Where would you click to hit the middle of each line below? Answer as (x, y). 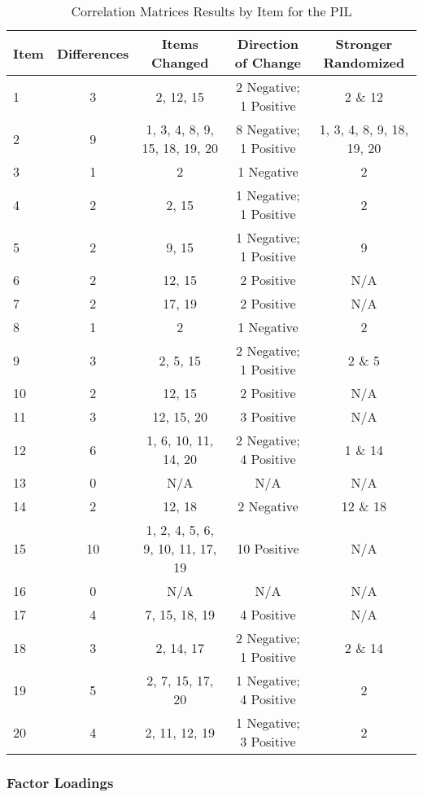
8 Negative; (268, 129)
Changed (180, 62)
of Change (268, 62)
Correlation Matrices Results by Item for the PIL (211, 11)
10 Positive (268, 548)
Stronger (364, 44)
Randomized (364, 62)
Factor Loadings (60, 782)
